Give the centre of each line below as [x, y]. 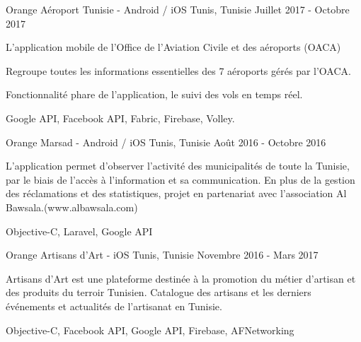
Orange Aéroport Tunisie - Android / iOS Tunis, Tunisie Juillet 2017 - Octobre [178, 9]
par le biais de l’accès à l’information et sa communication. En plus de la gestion [180, 179]
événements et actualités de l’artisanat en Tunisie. [114, 306]
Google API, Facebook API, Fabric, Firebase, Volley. [120, 118]
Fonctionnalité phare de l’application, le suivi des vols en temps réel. [154, 94]
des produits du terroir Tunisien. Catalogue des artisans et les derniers [159, 292]
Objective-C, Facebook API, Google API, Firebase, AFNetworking [150, 330]
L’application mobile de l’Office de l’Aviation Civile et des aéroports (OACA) [173, 47]
